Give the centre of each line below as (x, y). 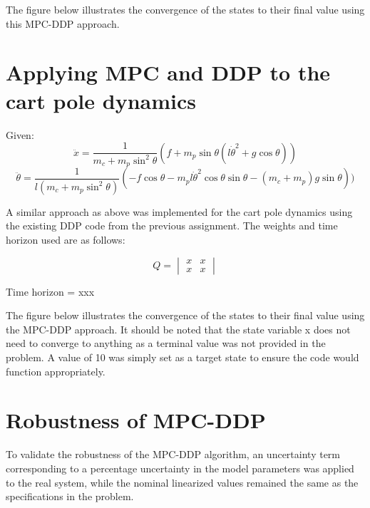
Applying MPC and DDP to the (168, 72)
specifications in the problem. (70, 496)
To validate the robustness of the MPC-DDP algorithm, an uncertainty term (173, 454)
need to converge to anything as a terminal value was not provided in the (166, 343)
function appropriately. (56, 371)
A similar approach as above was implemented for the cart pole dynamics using (179, 211)
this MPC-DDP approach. (63, 23)
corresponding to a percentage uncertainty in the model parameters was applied (180, 468)
